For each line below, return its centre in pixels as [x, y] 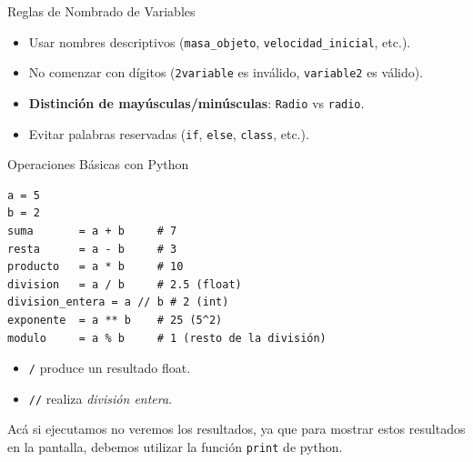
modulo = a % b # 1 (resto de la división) [167, 338]
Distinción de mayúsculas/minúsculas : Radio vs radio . [196, 102]
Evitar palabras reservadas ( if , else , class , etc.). [169, 133]
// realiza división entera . [101, 398]
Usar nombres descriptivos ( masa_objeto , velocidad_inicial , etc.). [220, 41]
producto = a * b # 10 [96, 267]
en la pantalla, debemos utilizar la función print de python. [175, 447]
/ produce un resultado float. [110, 368]
